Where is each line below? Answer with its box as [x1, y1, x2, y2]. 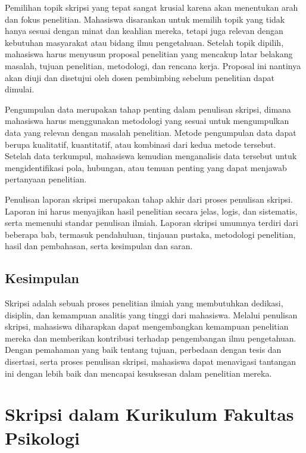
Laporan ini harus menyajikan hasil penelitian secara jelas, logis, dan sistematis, [5, 204, 298, 217]
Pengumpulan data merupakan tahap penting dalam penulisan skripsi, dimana [5, 103, 291, 115]
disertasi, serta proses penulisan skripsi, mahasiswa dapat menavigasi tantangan [5, 355, 296, 368]
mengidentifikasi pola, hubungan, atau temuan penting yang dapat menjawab [5, 161, 287, 173]
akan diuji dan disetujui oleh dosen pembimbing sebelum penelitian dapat [5, 71, 274, 83]
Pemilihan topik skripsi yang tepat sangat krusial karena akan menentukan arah [5, 1, 298, 13]
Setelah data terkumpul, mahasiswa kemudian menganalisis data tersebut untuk [5, 150, 297, 162]
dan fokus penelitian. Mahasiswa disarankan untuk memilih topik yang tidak [5, 13, 285, 25]
